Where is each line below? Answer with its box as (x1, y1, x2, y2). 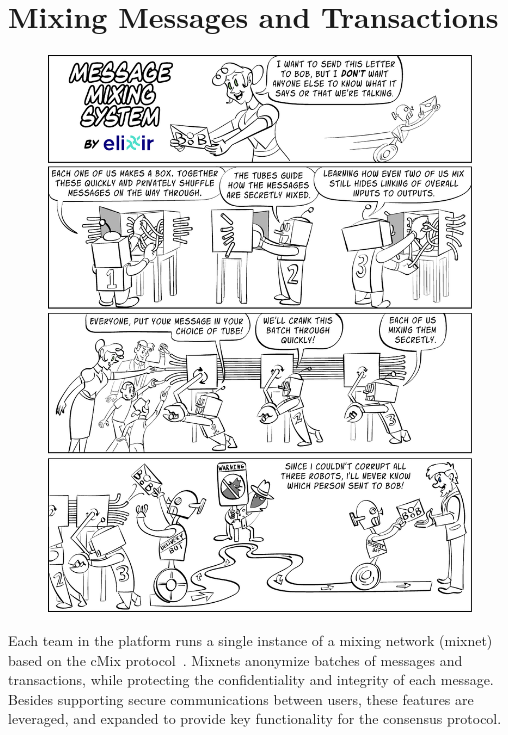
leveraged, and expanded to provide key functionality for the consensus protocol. (8, 708, 502, 729)
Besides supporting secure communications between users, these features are (8, 688, 474, 709)
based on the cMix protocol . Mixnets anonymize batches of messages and (8, 649, 463, 670)
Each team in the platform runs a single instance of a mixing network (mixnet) (8, 630, 493, 651)
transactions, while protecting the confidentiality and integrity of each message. (8, 669, 494, 690)
